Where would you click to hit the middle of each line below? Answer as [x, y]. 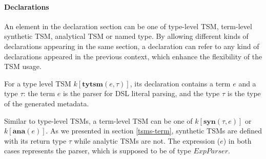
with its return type [35, 140]
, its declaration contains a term [180, 83]
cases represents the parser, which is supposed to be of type [98, 151]
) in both [237, 140]
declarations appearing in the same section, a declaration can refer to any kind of [132, 46]
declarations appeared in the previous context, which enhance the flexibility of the [133, 56]
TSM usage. [23, 66]
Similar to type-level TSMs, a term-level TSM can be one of [98, 120]
